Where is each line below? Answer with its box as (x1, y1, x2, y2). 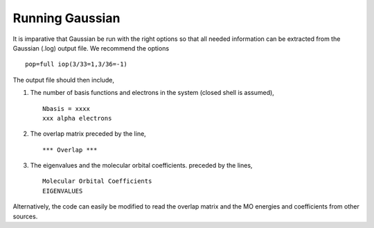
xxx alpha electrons (42, 114, 112, 122)
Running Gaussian (12, 10, 121, 26)
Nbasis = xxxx (42, 105, 90, 112)
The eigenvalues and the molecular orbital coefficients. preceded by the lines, (30, 161, 253, 170)
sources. (12, 212, 38, 220)
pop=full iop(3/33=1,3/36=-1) (25, 60, 128, 69)
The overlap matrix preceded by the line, (30, 130, 147, 138)
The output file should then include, (12, 76, 114, 84)
